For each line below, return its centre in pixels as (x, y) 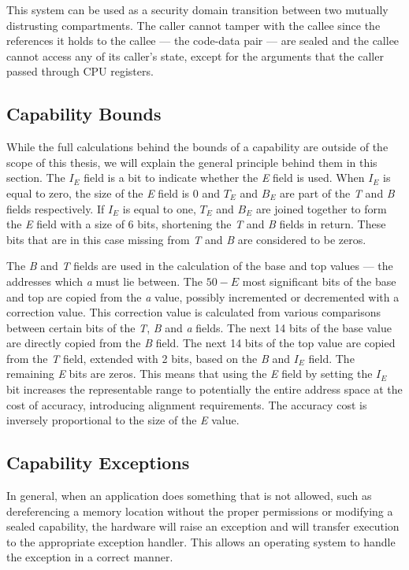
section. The (36, 178)
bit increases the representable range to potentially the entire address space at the (204, 389)
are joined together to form (321, 208)
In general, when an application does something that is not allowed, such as (189, 496)
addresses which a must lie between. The (104, 281)
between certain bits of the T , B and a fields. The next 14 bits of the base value (199, 327)
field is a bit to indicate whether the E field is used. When (224, 178)
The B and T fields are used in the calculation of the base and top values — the (200, 266)
